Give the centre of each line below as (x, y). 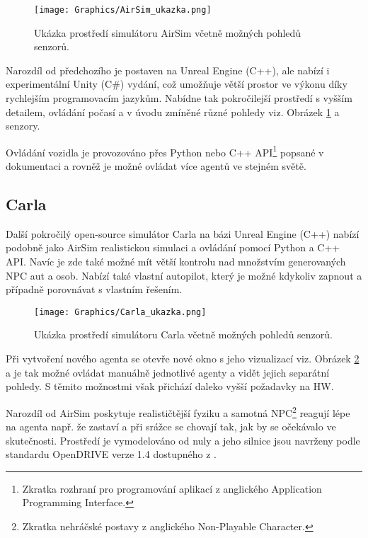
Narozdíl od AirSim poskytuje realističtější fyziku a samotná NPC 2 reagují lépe (178, 411)
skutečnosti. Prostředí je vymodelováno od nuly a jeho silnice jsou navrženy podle (183, 440)
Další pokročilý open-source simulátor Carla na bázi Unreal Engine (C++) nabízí (183, 233)
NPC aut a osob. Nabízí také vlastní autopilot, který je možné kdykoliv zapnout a (184, 275)
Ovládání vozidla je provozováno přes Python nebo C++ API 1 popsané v (165, 151)
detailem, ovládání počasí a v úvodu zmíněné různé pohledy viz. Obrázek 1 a (173, 111)
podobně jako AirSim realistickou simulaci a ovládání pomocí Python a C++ (173, 247)
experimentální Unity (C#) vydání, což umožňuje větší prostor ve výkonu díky (177, 84)
